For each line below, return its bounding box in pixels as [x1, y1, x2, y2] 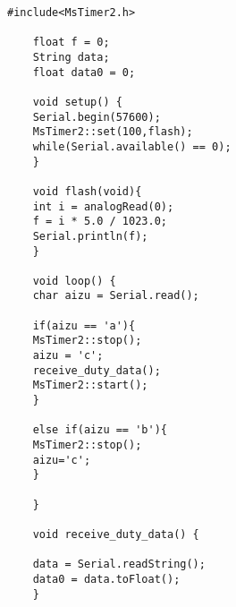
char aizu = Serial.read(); [32, 289, 199, 303]
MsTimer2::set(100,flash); [32, 125, 193, 139]
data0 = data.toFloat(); [32, 572, 181, 586]
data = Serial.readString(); [32, 558, 206, 571]
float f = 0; [32, 36, 110, 49]
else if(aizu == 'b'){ [32, 423, 167, 437]
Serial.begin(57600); [32, 110, 161, 124]
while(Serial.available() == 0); [32, 140, 232, 153]
